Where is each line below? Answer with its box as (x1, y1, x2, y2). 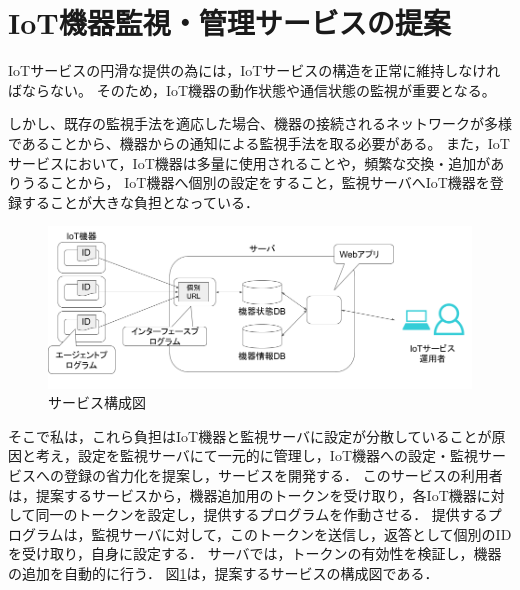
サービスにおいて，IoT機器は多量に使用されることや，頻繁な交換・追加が (8, 152, 491, 173)
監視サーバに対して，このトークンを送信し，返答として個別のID (91, 523, 512, 544)
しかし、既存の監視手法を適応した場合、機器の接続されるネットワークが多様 (8, 113, 512, 134)
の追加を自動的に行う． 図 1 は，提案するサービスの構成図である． (8, 562, 439, 583)
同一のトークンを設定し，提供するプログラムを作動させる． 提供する (35, 504, 488, 525)
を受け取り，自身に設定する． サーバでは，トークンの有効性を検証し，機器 (8, 543, 502, 564)
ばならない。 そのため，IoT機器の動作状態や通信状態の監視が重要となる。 (8, 79, 496, 100)
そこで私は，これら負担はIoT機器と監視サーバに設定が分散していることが (8, 425, 492, 446)
